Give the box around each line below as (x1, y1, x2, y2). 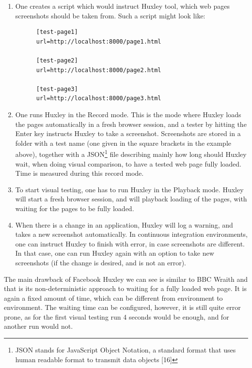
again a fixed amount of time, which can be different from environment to (4, 292, 223, 303)
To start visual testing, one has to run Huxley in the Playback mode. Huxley (15, 184, 244, 194)
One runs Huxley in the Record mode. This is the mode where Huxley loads (15, 109, 241, 119)
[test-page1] (36, 29, 78, 36)
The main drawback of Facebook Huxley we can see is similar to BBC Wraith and (4, 274, 248, 284)
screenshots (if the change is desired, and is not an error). (15, 257, 186, 267)
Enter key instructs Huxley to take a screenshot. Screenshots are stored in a (15, 128, 241, 138)
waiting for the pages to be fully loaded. (15, 203, 134, 213)
